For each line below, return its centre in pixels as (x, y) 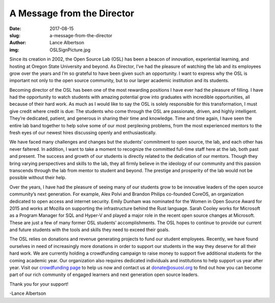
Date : (15, 29)
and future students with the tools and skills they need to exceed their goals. (90, 230)
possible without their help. (38, 178)
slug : (15, 35)
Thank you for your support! (39, 284)
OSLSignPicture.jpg (70, 50)
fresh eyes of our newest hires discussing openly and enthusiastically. (83, 133)
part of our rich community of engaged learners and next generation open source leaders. (104, 274)
